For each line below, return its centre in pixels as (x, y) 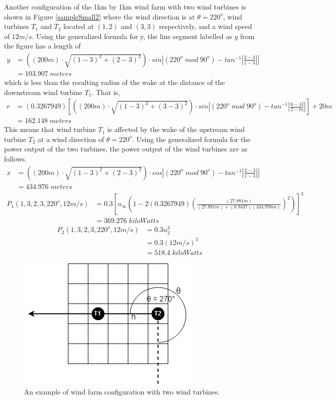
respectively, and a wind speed (205, 26)
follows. (15, 159)
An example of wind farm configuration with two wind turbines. (122, 391)
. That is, (106, 92)
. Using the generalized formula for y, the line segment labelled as (132, 36)
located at (78, 26)
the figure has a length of (42, 46)
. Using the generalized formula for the (191, 139)
